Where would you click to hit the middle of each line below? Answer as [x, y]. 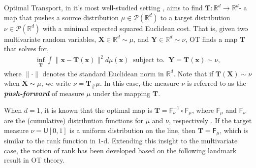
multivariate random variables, [50, 39]
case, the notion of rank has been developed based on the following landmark [120, 150]
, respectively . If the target [210, 120]
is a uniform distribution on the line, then [133, 130]
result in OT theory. [34, 160]
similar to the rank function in [50, 141]
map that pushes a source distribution [61, 17]
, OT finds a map [211, 39]
